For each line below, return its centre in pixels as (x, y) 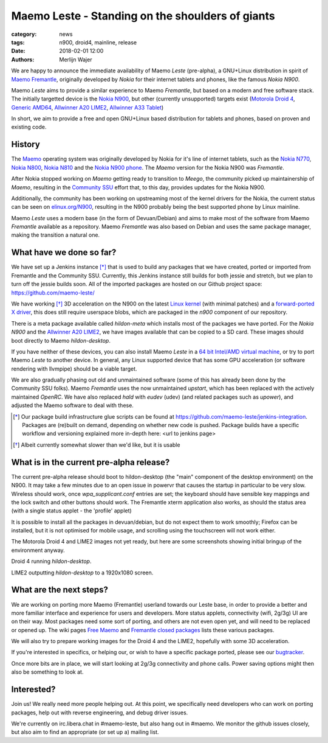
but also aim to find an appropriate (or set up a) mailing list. (85, 732)
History (26, 145)
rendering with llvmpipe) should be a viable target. (74, 369)
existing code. (29, 127)
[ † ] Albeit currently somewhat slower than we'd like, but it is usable (97, 445)
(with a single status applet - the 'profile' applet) (71, 511)
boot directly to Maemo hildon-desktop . (61, 340)
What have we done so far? (64, 253)
